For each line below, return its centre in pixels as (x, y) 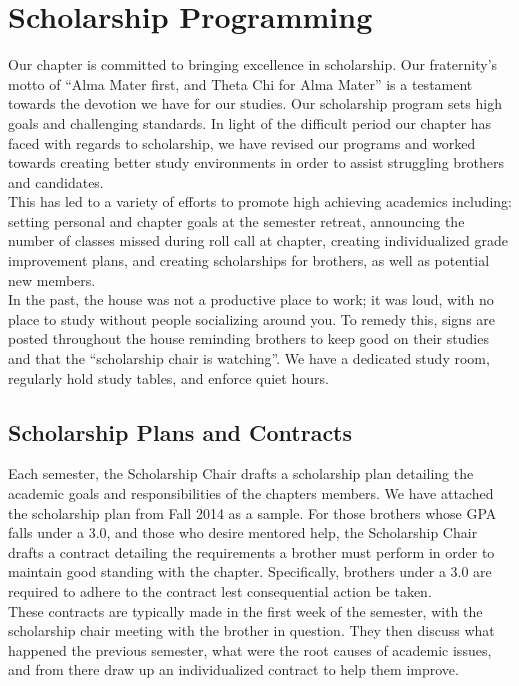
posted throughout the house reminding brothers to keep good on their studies (248, 338)
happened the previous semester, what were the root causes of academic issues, (250, 649)
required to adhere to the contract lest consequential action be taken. (220, 590)
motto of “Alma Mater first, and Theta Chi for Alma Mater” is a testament (240, 83)
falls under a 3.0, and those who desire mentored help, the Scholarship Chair (243, 532)
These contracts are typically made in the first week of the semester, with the (245, 610)
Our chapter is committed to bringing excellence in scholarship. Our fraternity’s (253, 64)
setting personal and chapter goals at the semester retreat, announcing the (236, 220)
